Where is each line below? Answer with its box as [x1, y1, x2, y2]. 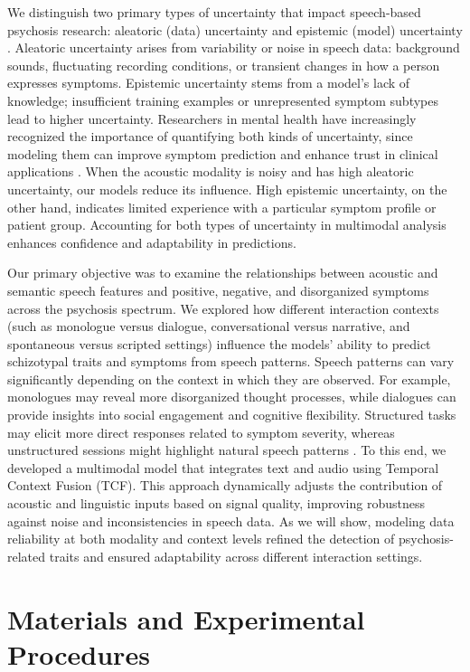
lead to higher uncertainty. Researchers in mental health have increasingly [7, 109, 417, 128]
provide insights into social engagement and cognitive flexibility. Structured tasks [7, 405, 456, 424]
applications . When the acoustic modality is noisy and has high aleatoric [7, 162, 414, 181]
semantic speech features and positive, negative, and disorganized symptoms [7, 280, 429, 299]
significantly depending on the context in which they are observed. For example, [7, 369, 451, 388]
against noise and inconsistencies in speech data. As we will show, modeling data [7, 511, 455, 530]
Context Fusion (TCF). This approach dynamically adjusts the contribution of [7, 476, 443, 495]
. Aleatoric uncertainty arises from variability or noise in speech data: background [7, 38, 460, 57]
